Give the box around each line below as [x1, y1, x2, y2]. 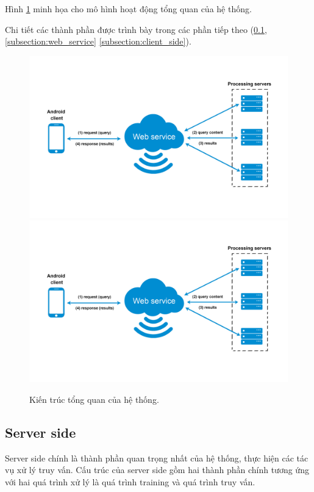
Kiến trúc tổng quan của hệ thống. [29, 393, 159, 405]
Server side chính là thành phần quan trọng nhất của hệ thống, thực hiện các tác [5, 451, 309, 464]
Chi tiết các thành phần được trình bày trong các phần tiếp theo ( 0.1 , [5, 23, 267, 35]
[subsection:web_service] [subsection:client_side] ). [5, 35, 191, 48]
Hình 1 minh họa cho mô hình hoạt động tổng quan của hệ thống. [5, 2, 252, 15]
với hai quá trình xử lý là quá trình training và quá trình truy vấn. [5, 475, 255, 488]
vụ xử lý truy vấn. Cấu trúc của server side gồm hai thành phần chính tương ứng [5, 463, 309, 476]
